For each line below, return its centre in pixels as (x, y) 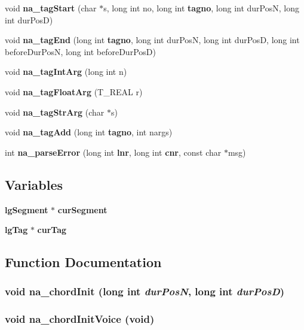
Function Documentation (83, 262)
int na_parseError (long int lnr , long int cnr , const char (113, 152)
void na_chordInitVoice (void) (80, 319)
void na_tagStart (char (51, 8)
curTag (52, 230)
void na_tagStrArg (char (55, 112)
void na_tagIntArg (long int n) (66, 72)
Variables (34, 184)
